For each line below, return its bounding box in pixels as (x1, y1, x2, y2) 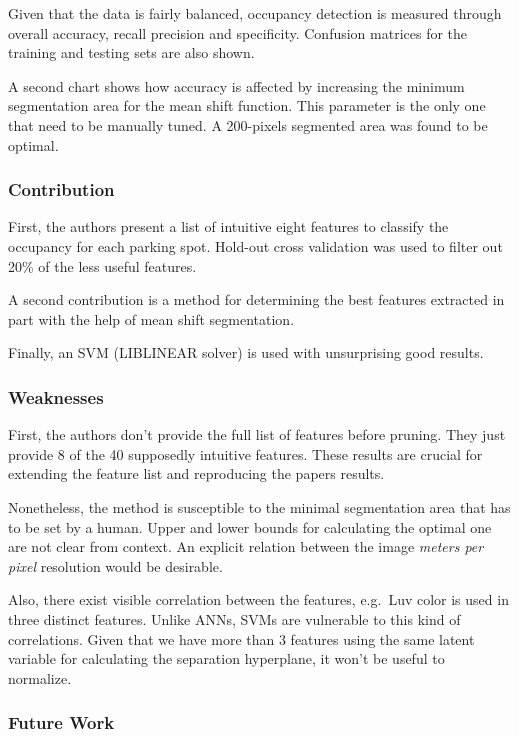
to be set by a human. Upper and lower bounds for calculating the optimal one (8, 516, 492, 537)
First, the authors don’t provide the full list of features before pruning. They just (8, 424, 506, 445)
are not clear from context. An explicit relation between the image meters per (8, 536, 484, 557)
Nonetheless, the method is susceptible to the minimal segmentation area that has (8, 496, 511, 517)
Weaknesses (8, 384, 104, 409)
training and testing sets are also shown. (8, 42, 255, 63)
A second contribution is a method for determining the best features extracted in (8, 289, 505, 310)
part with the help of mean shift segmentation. (8, 308, 295, 329)
